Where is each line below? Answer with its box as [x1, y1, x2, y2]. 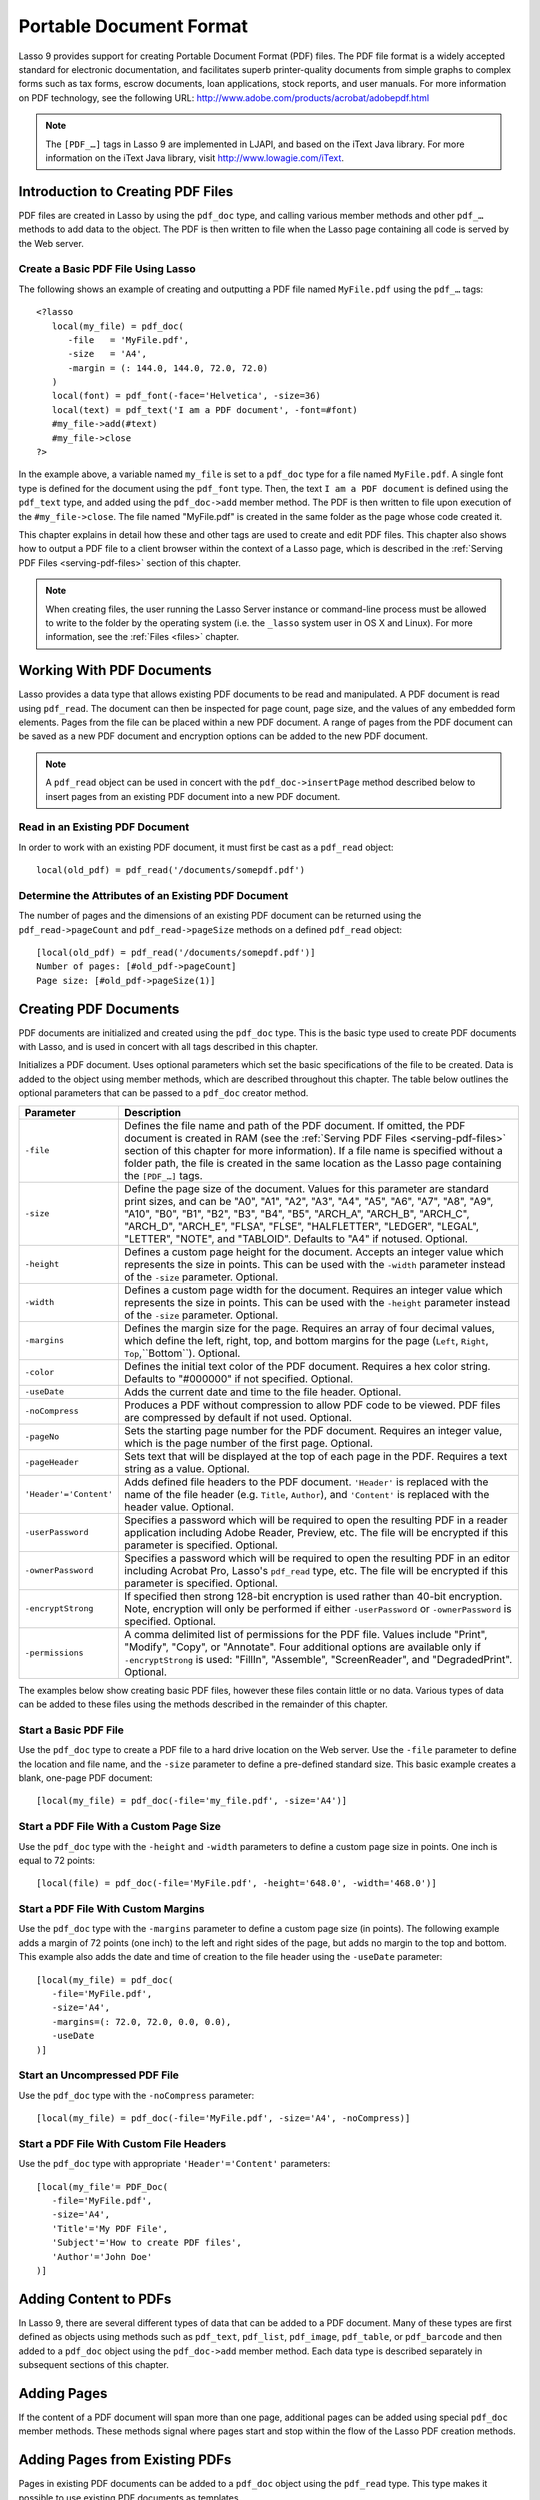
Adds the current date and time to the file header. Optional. [124, 1385, 402, 1399]
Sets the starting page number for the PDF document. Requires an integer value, [124, 1423, 503, 1437]
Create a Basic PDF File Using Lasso [18, 262, 197, 276]
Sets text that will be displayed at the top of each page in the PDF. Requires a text [124, 1449, 508, 1463]
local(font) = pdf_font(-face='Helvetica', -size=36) [51, 390, 322, 402]
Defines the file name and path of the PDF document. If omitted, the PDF [124, 1118, 466, 1132]
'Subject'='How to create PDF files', [51, 2237, 242, 2249]
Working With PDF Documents [18, 662, 212, 679]
